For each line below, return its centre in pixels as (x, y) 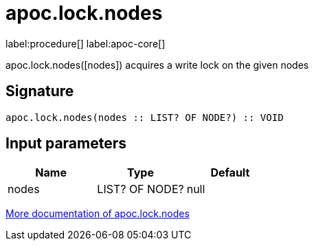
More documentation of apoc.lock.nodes (98, 214)
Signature (40, 91)
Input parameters (66, 144)
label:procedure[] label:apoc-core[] (86, 43)
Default (230, 173)
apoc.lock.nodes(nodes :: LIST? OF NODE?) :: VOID (145, 117)
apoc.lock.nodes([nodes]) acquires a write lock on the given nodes (157, 65)
